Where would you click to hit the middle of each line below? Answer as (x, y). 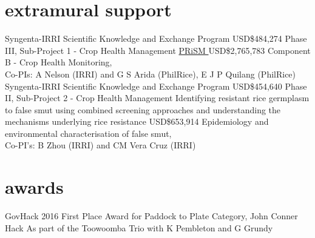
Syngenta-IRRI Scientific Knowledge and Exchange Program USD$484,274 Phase (156, 38)
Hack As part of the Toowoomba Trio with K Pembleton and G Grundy (139, 227)
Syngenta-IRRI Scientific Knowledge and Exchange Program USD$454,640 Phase (156, 86)
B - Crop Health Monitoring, (59, 62)
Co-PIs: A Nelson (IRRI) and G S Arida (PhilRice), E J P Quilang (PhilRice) (151, 74)
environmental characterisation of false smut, (88, 133)
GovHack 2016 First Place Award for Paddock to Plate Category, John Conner (151, 216)
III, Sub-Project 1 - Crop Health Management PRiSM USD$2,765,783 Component (158, 50)
